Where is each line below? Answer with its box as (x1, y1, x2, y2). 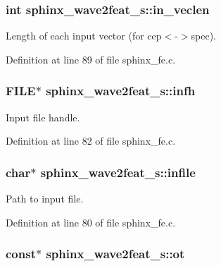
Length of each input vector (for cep (6, 28, 162, 43)
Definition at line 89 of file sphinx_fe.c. (6, 52, 176, 66)
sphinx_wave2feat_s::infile (40, 163, 196, 181)
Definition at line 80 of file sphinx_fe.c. (6, 214, 176, 229)
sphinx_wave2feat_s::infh (46, 82, 196, 99)
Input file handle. (6, 109, 80, 124)
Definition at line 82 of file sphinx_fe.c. (6, 133, 176, 148)
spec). (191, 28, 217, 43)
